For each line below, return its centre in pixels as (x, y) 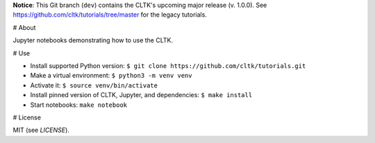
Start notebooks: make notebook (79, 105)
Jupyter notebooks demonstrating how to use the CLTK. (93, 40)
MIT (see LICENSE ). (41, 130)
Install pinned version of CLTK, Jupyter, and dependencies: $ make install (141, 95)
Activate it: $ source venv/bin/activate (94, 85)
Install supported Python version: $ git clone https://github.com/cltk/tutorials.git (168, 65)
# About (24, 27)
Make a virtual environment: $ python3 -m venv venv (111, 76)
